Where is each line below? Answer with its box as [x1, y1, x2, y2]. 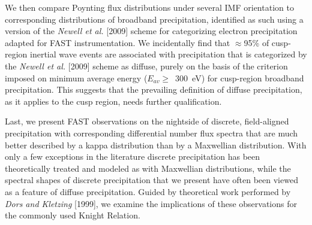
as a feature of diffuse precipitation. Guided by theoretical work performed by [5, 185, 291, 197]
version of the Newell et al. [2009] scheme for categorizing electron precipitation [5, 25, 298, 37]
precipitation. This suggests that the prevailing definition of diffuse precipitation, [5, 83, 302, 96]
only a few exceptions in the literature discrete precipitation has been [5, 150, 260, 163]
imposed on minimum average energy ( [5, 71, 148, 84]
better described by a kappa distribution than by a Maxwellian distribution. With [5, 138, 307, 151]
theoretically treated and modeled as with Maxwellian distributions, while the [5, 162, 291, 174]
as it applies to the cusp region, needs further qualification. [5, 95, 222, 107]
